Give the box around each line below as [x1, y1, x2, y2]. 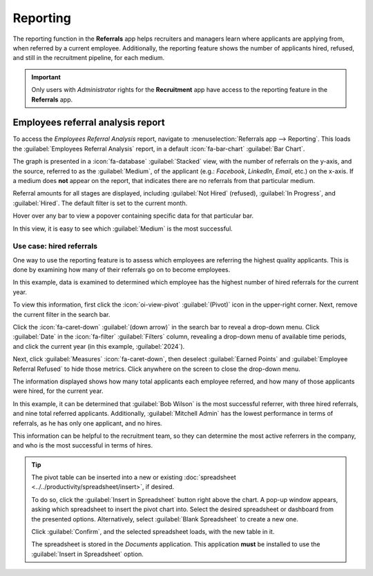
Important [31, 73, 61, 81]
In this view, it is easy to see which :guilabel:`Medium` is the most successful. [12, 224, 233, 233]
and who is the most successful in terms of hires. [12, 441, 153, 450]
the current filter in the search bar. [12, 310, 111, 318]
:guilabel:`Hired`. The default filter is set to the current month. [12, 199, 188, 207]
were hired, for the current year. [12, 387, 104, 395]
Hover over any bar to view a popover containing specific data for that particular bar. [12, 211, 254, 220]
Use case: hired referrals [12, 242, 98, 251]
